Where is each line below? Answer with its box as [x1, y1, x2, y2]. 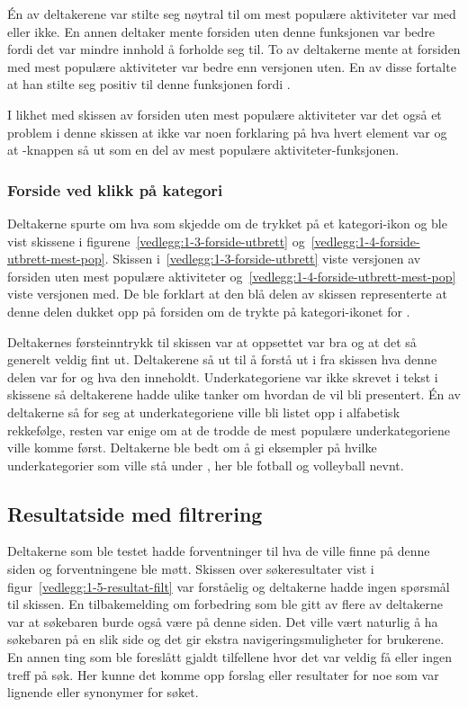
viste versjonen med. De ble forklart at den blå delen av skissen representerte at [7, 284, 447, 303]
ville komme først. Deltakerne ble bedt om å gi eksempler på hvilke [7, 438, 377, 457]
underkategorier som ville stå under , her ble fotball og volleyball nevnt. [7, 455, 404, 474]
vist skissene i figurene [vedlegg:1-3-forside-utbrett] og [7, 231, 305, 250]
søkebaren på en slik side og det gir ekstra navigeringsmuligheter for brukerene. [7, 630, 445, 649]
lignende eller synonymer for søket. [7, 683, 199, 702]
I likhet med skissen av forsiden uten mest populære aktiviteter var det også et [7, 104, 442, 123]
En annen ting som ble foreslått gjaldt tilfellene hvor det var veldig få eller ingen [7, 648, 453, 667]
